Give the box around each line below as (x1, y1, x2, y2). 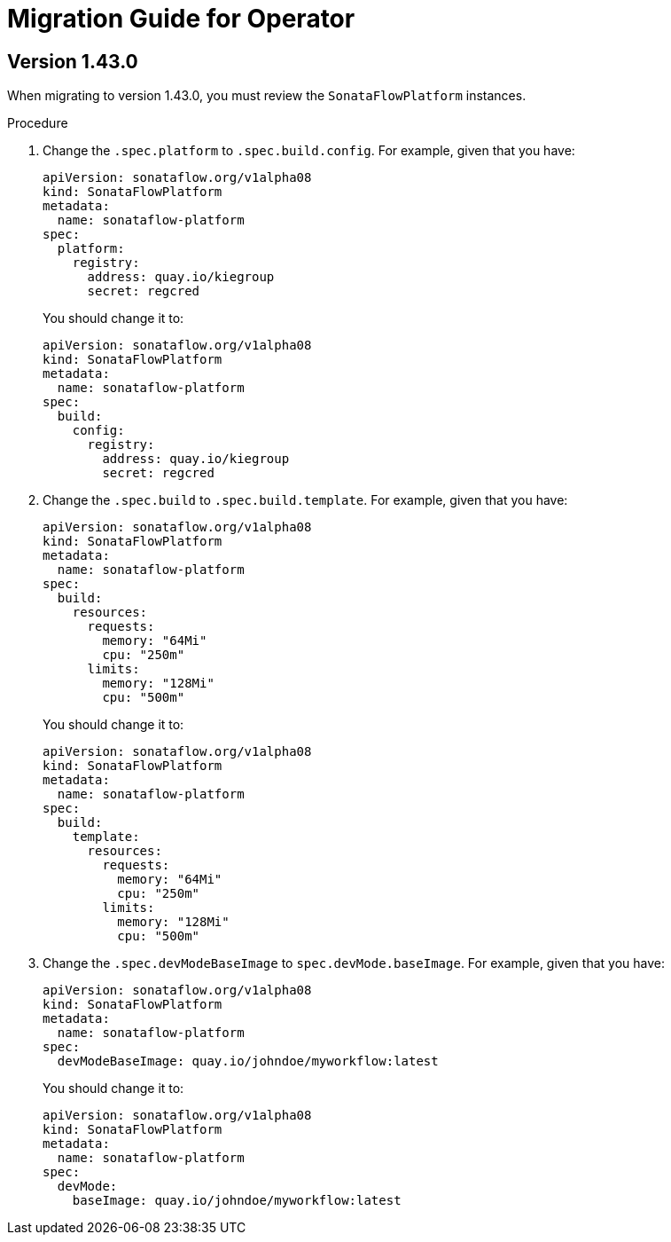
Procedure (7, 115, 68, 131)
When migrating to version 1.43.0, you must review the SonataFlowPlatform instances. (7, 88, 527, 104)
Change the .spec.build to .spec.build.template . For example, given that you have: (43, 492, 568, 508)
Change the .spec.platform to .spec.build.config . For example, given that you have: (43, 143, 575, 159)
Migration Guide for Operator (7, 4, 355, 34)
